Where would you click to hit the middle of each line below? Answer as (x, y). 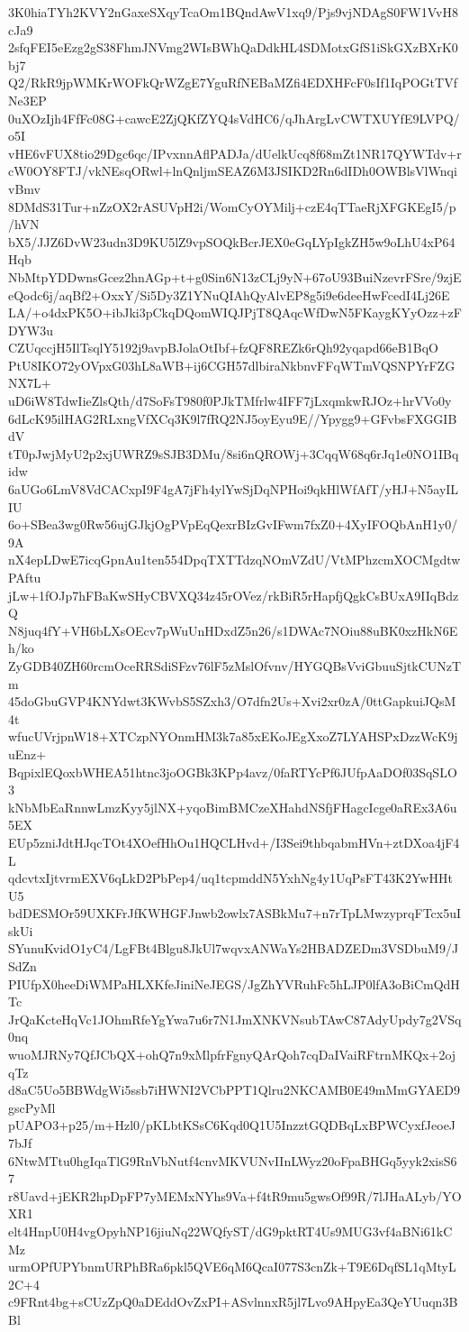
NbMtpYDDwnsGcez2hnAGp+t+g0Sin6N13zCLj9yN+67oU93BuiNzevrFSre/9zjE (235, 276)
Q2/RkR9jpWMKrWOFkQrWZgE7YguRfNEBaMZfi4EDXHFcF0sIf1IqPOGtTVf (233, 83)
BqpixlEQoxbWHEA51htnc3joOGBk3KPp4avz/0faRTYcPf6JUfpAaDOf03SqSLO (233, 772)
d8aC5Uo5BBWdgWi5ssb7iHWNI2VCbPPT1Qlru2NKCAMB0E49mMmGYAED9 (234, 1090)
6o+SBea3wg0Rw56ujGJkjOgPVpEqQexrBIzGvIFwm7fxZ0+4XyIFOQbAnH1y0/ (233, 524)
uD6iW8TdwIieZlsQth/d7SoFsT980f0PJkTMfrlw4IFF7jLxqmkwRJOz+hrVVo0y (230, 401)
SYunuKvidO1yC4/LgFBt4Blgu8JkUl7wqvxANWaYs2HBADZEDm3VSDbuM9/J (234, 948)
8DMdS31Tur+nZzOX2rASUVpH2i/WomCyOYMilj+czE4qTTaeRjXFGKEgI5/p (232, 206)
